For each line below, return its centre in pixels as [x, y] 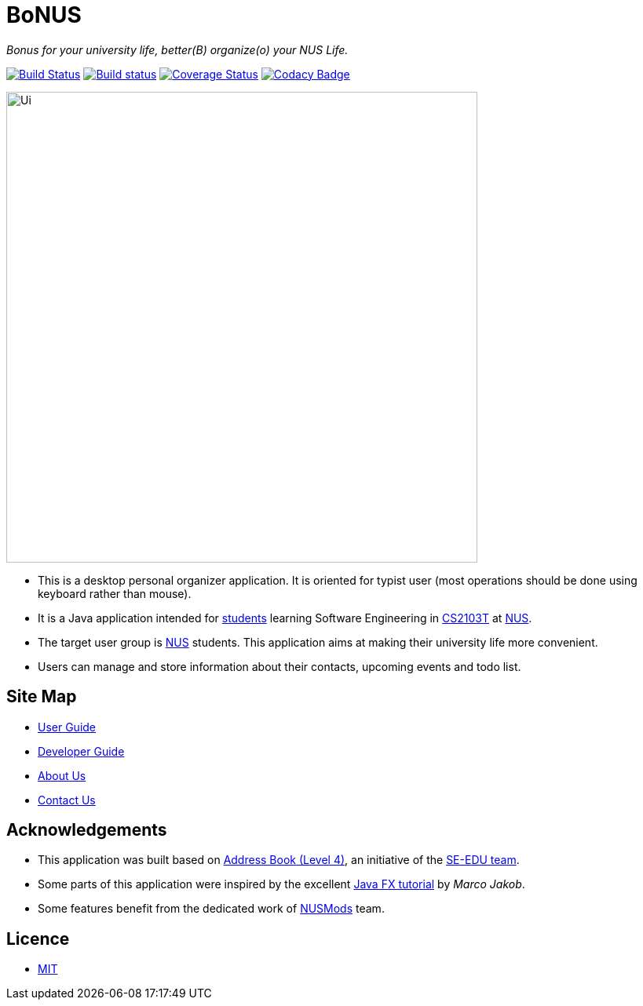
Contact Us [67, 800]
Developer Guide [81, 751]
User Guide [67, 727]
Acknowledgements [87, 830]
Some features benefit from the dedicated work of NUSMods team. [211, 909]
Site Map [42, 697]
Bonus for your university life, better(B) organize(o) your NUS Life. [177, 49]
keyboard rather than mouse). [115, 593]
